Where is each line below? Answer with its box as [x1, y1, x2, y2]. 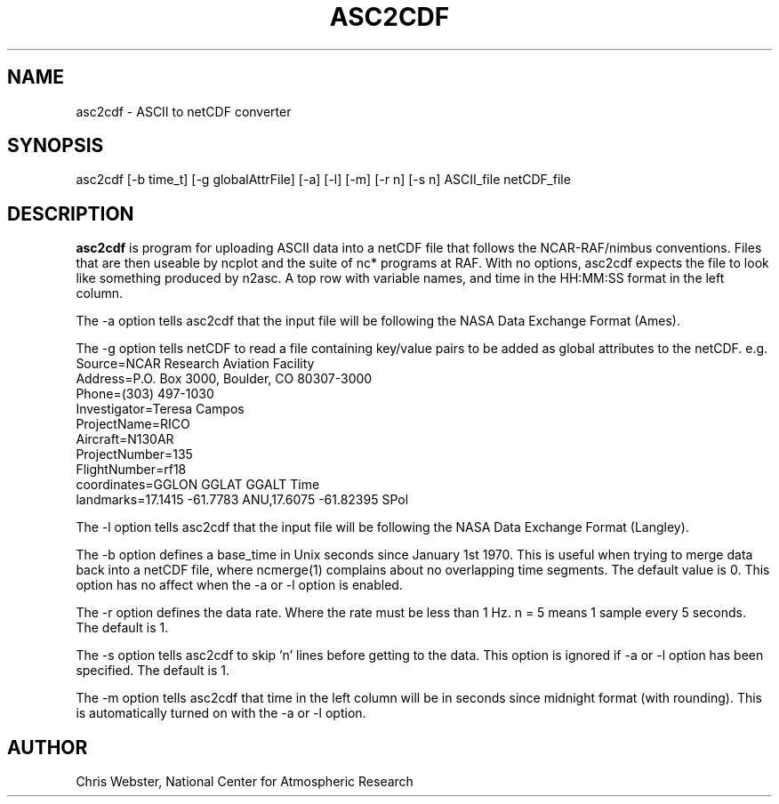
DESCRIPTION [7, 202, 134, 225]
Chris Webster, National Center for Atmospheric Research [76, 774, 414, 790]
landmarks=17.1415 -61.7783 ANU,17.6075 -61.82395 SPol [76, 492, 409, 508]
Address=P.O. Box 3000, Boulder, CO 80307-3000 [76, 371, 373, 387]
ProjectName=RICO [76, 416, 190, 432]
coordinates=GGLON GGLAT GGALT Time [76, 477, 320, 493]
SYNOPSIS [7, 134, 104, 157]
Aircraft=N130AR [76, 431, 174, 447]
